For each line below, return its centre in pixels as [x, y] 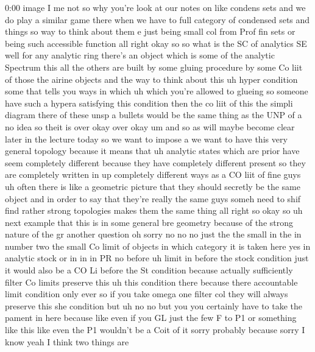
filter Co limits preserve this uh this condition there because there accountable [151, 282]
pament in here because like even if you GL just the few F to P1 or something [151, 318]
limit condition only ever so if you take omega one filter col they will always [147, 294]
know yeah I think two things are [67, 341]
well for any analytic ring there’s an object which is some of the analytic [140, 55]
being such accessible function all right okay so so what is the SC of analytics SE [156, 43]
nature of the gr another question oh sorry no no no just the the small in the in [153, 234]
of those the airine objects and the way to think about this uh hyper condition [151, 79]
